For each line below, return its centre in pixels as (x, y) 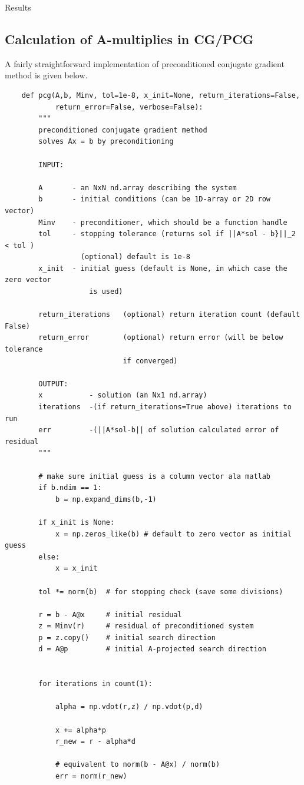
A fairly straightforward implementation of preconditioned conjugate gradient (145, 63)
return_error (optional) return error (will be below (161, 338)
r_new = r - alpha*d (95, 742)
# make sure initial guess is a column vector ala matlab (155, 476)
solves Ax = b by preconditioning (106, 142)
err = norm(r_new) (91, 776)
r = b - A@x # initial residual (110, 615)
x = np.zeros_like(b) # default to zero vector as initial (173, 534)
